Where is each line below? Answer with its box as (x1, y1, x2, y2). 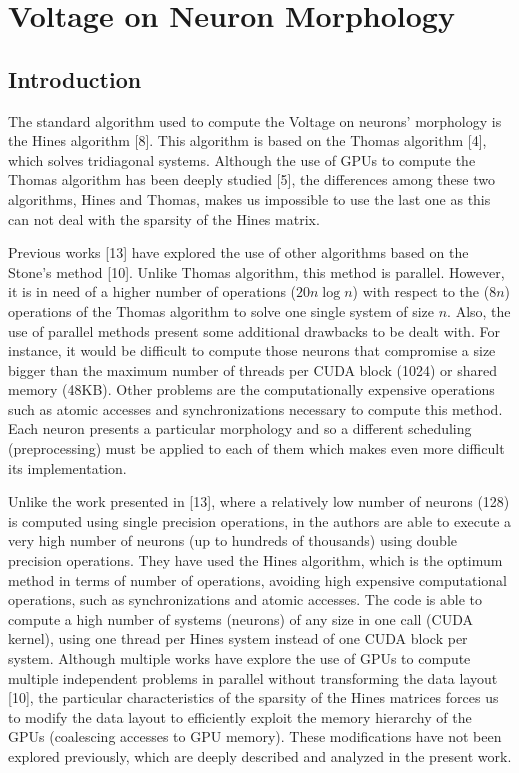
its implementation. (8, 457, 127, 478)
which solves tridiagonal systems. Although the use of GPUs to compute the (8, 149, 476, 170)
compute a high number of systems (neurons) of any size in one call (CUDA (8, 608, 473, 629)
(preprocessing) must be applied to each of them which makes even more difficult (8, 438, 505, 459)
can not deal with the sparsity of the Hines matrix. (8, 208, 320, 229)
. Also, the (447, 300, 511, 321)
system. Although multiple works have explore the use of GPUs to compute (8, 648, 471, 669)
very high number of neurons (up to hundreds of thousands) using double (8, 530, 458, 551)
